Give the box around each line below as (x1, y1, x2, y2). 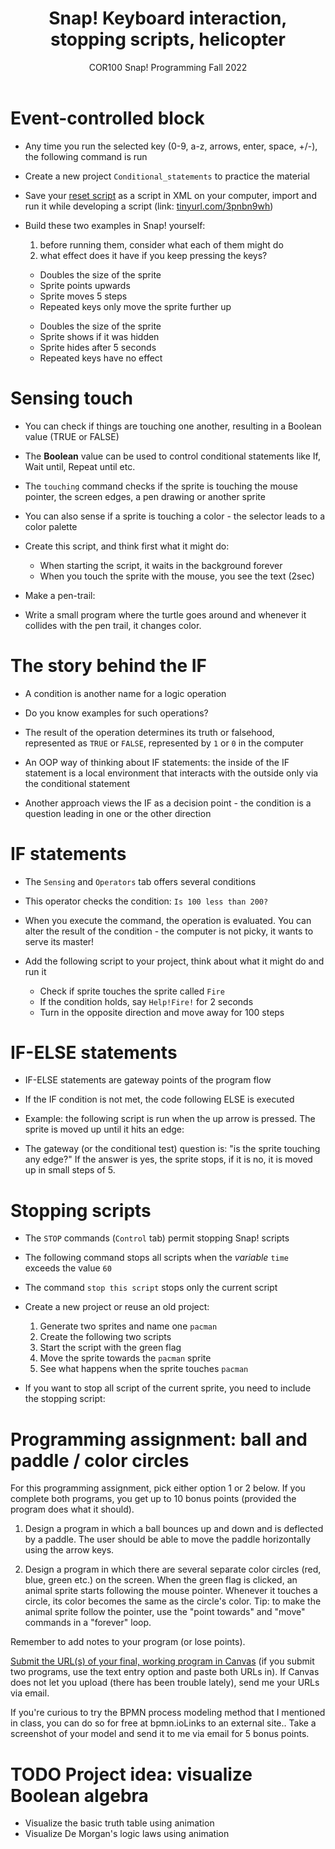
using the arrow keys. (24, 1544, 115, 1556)
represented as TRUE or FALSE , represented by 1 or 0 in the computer (24, 737, 304, 749)
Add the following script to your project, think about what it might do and (24, 955, 325, 967)
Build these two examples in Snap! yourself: (24, 219, 206, 231)
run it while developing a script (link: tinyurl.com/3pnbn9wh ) (24, 200, 274, 212)
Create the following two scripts (39, 1331, 172, 1343)
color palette (24, 520, 78, 532)
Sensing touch (10, 387, 133, 409)
